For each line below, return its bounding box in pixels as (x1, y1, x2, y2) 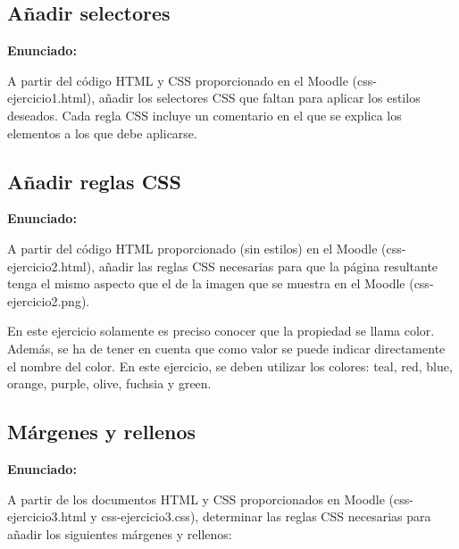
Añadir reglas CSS (7, 167, 181, 195)
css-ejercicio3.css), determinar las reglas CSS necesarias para (101, 507, 431, 526)
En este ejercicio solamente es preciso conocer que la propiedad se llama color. (7, 321, 435, 340)
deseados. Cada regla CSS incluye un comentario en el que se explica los (7, 105, 402, 124)
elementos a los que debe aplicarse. (7, 123, 197, 142)
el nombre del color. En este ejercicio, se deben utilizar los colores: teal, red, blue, (7, 356, 453, 375)
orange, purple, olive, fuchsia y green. (7, 374, 212, 393)
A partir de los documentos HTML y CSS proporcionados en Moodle (7, 489, 385, 508)
